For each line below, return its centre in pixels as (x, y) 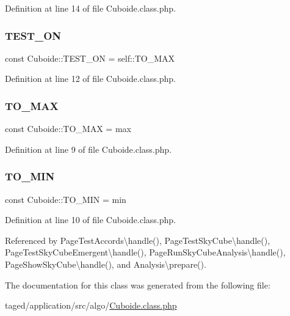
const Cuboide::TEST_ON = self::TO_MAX (90, 58)
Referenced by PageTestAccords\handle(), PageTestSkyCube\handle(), (138, 240)
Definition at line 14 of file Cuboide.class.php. (90, 8)
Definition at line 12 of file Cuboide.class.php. (90, 79)
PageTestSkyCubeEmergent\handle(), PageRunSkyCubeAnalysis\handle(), (145, 252)
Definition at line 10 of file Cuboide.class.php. (90, 220)
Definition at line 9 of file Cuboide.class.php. (88, 149)
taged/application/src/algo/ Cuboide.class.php (91, 305)
